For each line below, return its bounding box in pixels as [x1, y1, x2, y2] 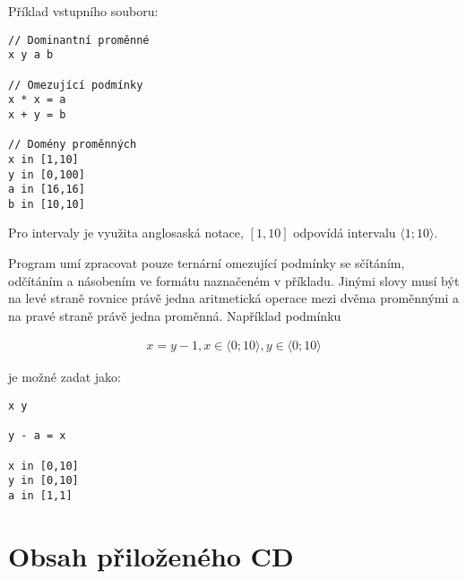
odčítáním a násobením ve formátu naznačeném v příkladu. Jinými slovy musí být [8, 271, 460, 289]
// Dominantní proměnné [8, 33, 150, 47]
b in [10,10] [8, 197, 85, 211]
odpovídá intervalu [293, 223, 396, 242]
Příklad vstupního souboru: [8, 2, 159, 20]
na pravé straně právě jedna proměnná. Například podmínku [8, 306, 341, 324]
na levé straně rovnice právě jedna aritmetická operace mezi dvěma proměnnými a [8, 289, 460, 307]
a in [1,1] [8, 489, 73, 502]
